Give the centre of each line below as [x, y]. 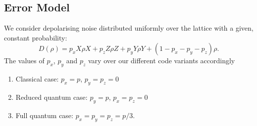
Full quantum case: [44, 115]
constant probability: [36, 37]
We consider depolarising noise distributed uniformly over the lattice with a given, [129, 28]
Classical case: [37, 79]
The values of [24, 61]
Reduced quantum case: [51, 97]
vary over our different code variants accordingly [162, 61]
